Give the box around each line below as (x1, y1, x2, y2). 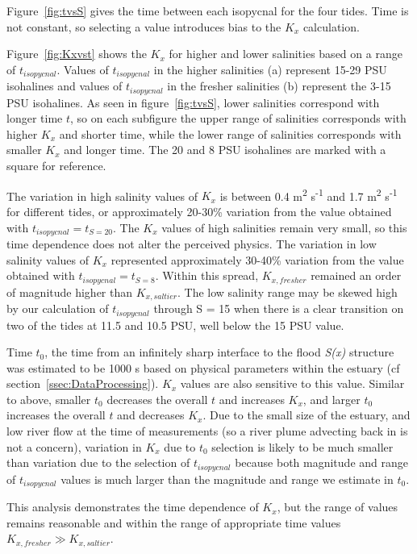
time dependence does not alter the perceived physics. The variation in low (6, 235, 377, 252)
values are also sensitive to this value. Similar (180, 375, 405, 392)
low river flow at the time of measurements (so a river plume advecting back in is (6, 423, 408, 439)
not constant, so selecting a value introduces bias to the (6, 18, 281, 35)
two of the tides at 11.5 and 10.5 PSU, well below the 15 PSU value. (6, 316, 344, 333)
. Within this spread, (155, 267, 259, 284)
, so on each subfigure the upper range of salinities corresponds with (69, 110, 407, 127)
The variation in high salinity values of (6, 187, 198, 204)
